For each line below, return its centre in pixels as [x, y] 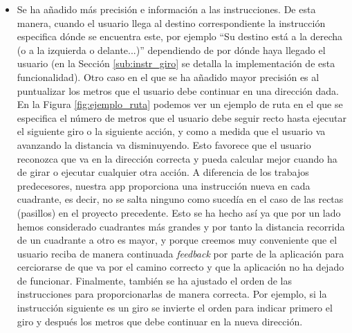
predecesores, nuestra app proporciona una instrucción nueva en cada [164, 185]
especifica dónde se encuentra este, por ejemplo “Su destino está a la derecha [180, 36]
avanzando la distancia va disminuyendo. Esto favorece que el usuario [164, 144]
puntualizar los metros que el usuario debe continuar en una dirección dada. [178, 90]
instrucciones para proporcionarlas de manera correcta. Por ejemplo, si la [172, 294]
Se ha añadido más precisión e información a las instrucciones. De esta [166, 9]
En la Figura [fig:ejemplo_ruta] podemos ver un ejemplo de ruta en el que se [180, 104]
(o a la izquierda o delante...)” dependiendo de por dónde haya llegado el [171, 49]
